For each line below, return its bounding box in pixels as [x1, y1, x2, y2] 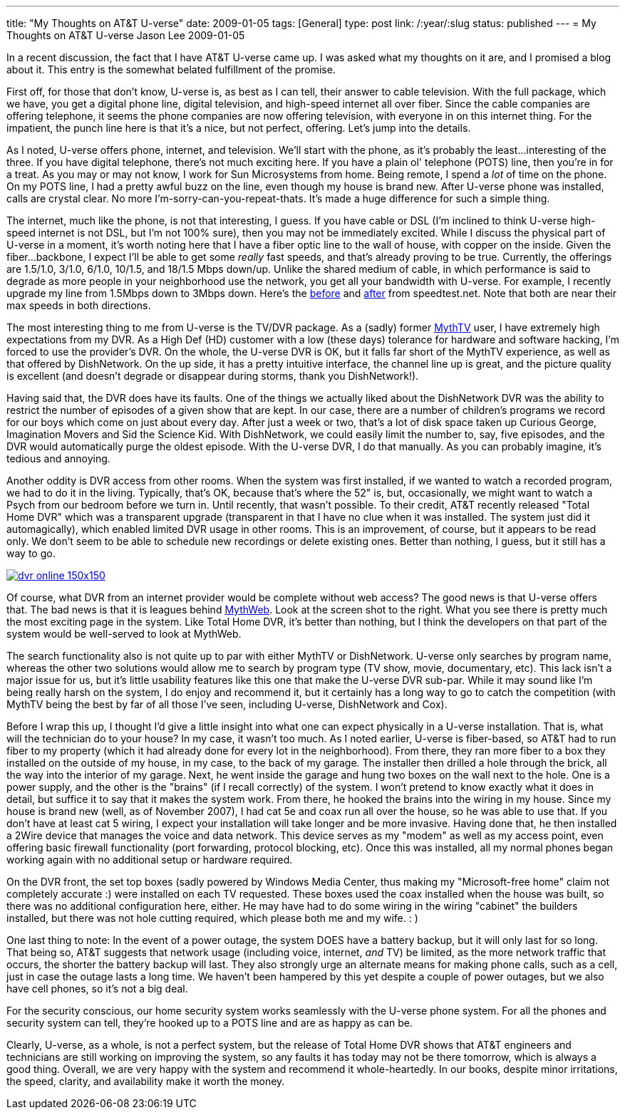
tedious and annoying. [6, 452, 110, 465]
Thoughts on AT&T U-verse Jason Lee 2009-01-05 [6, 29, 245, 41]
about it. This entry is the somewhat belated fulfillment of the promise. [6, 63, 336, 76]
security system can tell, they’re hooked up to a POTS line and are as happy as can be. [6, 1017, 413, 1029]
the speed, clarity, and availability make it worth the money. [6, 1075, 285, 1087]
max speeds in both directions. [6, 299, 151, 311]
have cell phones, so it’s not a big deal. [6, 982, 188, 995]
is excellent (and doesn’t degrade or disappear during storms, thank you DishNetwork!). [6, 370, 419, 382]
